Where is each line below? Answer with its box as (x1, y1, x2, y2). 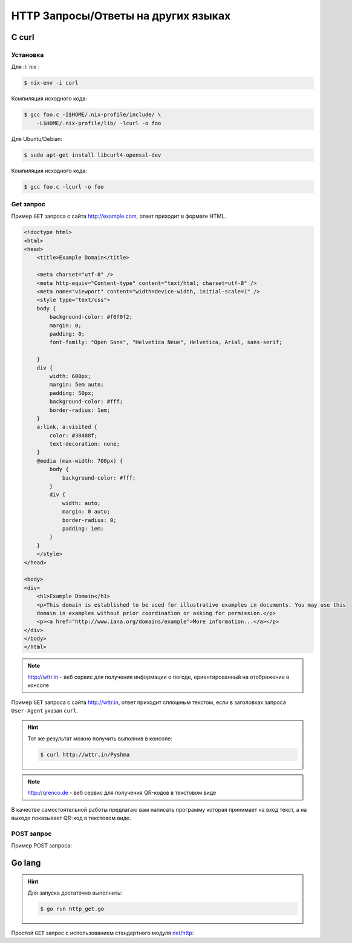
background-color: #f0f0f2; (49, 313, 133, 321)
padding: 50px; (49, 390, 95, 396)
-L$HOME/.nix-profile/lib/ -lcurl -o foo (36, 120, 161, 126)
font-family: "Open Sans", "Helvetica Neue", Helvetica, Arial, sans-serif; (49, 339, 282, 346)
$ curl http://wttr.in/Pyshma (40, 751, 130, 758)
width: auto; (62, 500, 101, 506)
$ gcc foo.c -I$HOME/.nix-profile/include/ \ (24, 111, 161, 118)
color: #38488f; (49, 432, 98, 439)
